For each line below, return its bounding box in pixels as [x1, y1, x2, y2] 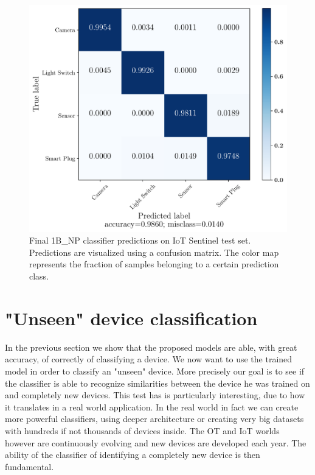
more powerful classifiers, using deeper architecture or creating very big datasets [5, 412, 304, 425]
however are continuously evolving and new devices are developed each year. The [5, 436, 306, 449]
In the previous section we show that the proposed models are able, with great [5, 340, 297, 353]
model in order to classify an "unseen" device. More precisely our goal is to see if [5, 364, 305, 377]
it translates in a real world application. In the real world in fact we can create [5, 400, 299, 413]
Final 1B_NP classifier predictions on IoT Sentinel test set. [29, 234, 251, 247]
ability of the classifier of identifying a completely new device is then [5, 448, 260, 461]
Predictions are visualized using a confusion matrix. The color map [29, 245, 279, 258]
